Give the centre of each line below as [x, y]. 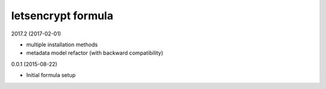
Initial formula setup [51, 75]
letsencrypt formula [62, 16]
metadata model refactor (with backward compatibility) [95, 53]
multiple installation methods [62, 44]
